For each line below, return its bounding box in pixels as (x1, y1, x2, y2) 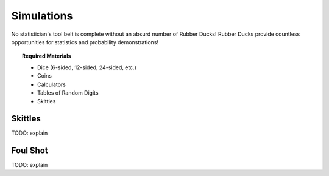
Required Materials (22, 52, 71, 60)
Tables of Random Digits (37, 89, 99, 96)
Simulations (11, 9, 73, 22)
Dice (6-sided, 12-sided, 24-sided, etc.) (37, 64, 137, 71)
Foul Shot (11, 146, 48, 155)
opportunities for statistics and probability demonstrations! (11, 38, 158, 46)
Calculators (37, 81, 66, 88)
